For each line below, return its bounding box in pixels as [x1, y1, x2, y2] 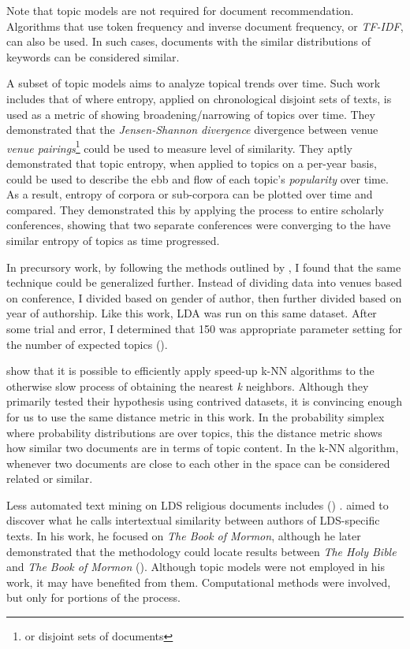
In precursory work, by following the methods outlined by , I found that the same [6, 258, 401, 275]
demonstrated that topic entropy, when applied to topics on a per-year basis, [6, 155, 377, 171]
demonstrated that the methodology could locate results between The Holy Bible [6, 543, 397, 559]
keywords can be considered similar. [6, 48, 180, 65]
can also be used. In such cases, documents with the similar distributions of [6, 33, 371, 50]
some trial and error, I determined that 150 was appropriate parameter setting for [6, 320, 402, 336]
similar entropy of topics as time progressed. [6, 232, 220, 248]
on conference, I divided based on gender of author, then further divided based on [6, 289, 402, 306]
